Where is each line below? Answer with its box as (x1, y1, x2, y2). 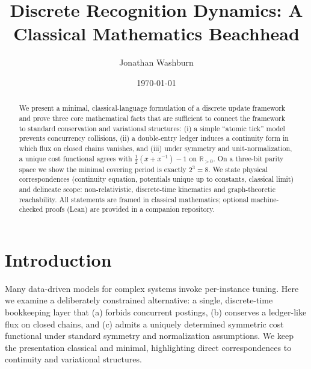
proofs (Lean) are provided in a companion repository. (45, 204, 215, 214)
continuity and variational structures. (5, 353, 142, 365)
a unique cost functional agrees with (19, 153, 132, 163)
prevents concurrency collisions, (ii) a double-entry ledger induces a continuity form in (19, 133, 289, 143)
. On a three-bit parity (213, 153, 284, 163)
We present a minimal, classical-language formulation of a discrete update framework (19, 103, 286, 113)
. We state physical (208, 164, 268, 174)
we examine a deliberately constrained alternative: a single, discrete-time (5, 294, 273, 306)
